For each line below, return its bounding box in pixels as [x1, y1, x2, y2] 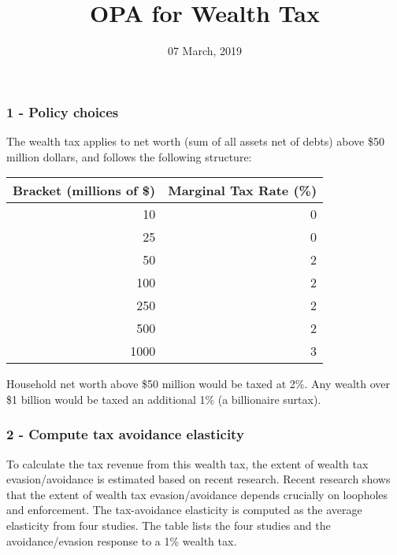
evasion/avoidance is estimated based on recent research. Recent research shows [6, 471, 391, 487]
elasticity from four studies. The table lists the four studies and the [6, 516, 331, 533]
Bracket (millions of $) [13, 181, 156, 200]
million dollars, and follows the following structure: [6, 148, 252, 165]
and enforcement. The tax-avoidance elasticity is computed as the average [6, 501, 362, 518]
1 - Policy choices [6, 102, 119, 121]
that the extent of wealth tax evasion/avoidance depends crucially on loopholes [6, 486, 388, 502]
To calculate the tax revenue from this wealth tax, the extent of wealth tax [6, 455, 369, 472]
